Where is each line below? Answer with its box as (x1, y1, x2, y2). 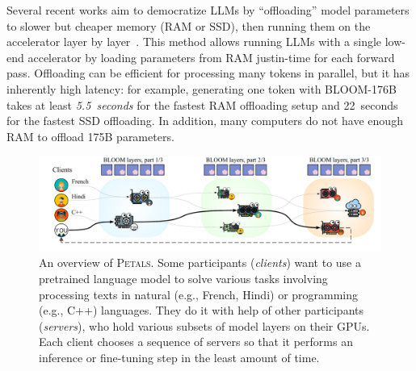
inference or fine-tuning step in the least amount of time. (39, 348, 320, 365)
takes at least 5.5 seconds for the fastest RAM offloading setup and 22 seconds (6, 96, 398, 113)
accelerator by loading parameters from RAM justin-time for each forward (27, 48, 395, 65)
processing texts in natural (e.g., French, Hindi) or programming (39, 286, 359, 302)
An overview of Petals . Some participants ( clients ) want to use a (39, 254, 362, 271)
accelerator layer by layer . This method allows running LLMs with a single (6, 33, 382, 50)
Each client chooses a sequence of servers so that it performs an (39, 333, 353, 350)
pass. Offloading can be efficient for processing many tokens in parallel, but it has (6, 65, 410, 81)
